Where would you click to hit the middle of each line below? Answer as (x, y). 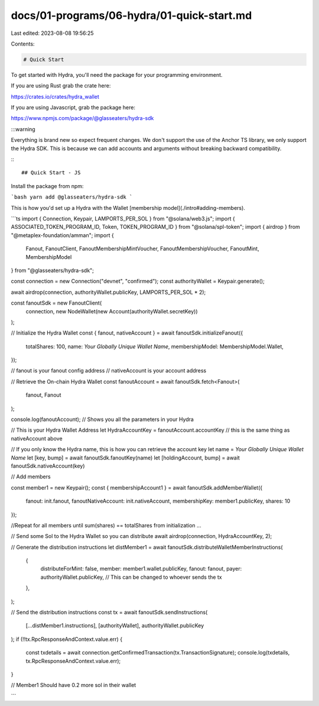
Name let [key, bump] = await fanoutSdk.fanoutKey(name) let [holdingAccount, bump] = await (126, 458)
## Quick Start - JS (51, 173)
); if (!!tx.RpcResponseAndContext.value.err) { (67, 639)
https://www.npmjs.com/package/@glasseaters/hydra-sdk (82, 118)
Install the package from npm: (47, 186)
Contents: (23, 44)
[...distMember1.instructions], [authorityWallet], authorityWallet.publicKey (115, 626)
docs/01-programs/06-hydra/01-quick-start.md (131, 15)
